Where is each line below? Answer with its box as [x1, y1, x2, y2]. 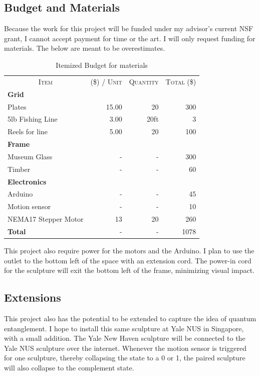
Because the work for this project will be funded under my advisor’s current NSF [4, 23, 253, 34]
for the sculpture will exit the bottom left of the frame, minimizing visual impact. [4, 265, 255, 275]
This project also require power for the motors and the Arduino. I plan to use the [4, 245, 254, 256]
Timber [8, 163, 31, 174]
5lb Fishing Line [8, 114, 58, 124]
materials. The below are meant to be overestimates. [4, 43, 165, 53]
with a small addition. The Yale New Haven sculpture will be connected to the [4, 333, 245, 343]
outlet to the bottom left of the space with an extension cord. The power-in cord [4, 255, 251, 265]
